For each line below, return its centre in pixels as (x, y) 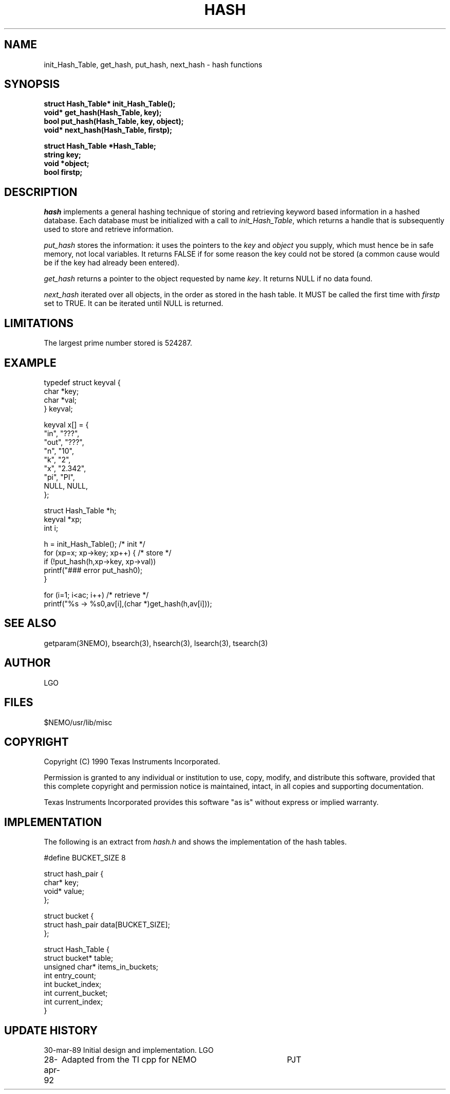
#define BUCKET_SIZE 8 (85, 858)
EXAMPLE (30, 363)
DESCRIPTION (41, 192)
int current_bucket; (76, 993)
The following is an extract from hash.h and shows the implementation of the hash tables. (195, 842)
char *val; (60, 400)
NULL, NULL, (66, 486)
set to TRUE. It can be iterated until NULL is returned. (134, 303)
